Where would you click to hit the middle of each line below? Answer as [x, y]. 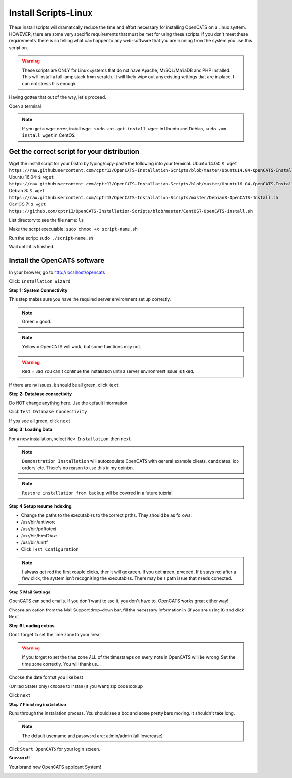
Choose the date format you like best [46, 677]
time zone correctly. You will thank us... [61, 664]
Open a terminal [25, 106]
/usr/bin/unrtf [35, 542]
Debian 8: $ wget [27, 190]
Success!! [19, 758]
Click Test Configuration [50, 549]
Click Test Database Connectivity [48, 412]
